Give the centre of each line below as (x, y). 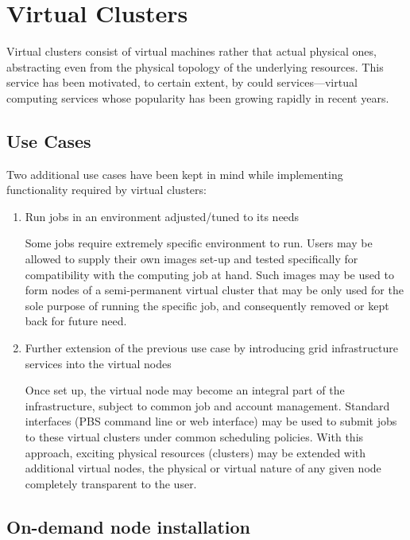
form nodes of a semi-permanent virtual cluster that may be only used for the (214, 290)
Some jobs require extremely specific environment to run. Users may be (199, 243)
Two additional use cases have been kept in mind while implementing (175, 174)
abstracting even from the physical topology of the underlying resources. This (195, 66)
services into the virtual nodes (98, 363)
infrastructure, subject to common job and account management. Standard (207, 405)
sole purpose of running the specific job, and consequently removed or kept (207, 305)
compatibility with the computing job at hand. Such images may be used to (209, 274)
